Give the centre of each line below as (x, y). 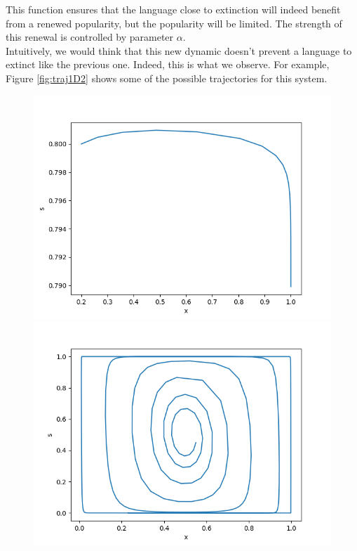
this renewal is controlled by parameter (90, 37)
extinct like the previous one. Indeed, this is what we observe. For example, (168, 64)
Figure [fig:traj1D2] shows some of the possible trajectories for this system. (167, 78)
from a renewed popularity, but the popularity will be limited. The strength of (174, 23)
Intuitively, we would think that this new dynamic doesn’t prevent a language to (179, 50)
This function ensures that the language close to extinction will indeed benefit (173, 9)
